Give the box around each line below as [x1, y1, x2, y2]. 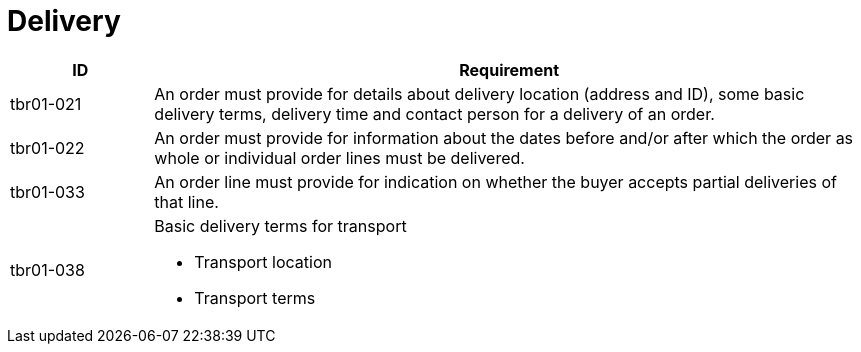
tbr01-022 [10, 137, 85, 158]
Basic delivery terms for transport [154, 215, 407, 236]
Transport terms [194, 287, 316, 308]
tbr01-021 [10, 93, 82, 114]
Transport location [194, 251, 332, 272]
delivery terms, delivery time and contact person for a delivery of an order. [154, 103, 715, 124]
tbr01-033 [10, 181, 85, 202]
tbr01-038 [10, 259, 85, 280]
